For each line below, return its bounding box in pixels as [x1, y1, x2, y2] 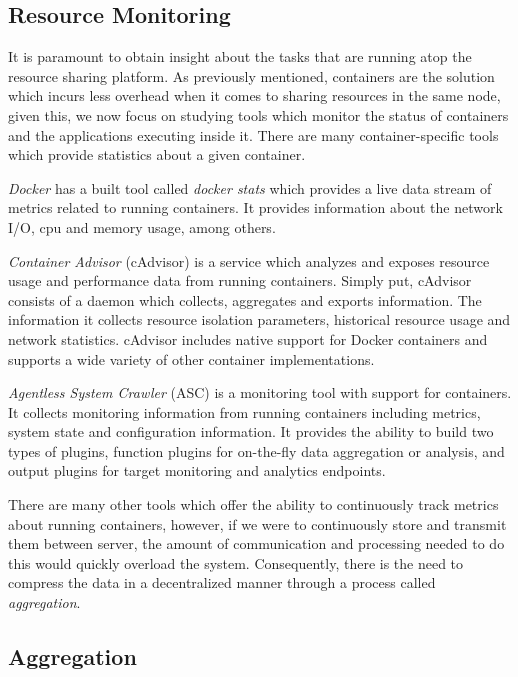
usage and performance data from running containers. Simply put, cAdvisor [8, 270, 472, 291]
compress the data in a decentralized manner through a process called [8, 572, 436, 593]
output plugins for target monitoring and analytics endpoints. [8, 460, 386, 481]
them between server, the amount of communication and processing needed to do [8, 533, 505, 554]
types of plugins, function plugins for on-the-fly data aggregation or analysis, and [8, 440, 505, 461]
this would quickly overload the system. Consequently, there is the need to [8, 552, 464, 573]
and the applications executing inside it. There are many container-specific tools [8, 124, 499, 145]
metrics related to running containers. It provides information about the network [8, 197, 503, 218]
